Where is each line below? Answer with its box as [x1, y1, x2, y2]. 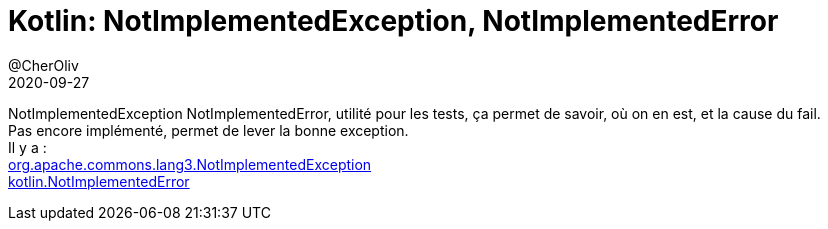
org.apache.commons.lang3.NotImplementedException [8, 155, 372, 173]
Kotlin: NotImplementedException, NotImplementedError [8, 4, 779, 38]
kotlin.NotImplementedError [8, 172, 190, 190]
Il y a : [8, 138, 47, 156]
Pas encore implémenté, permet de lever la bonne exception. [8, 121, 409, 139]
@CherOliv [8, 56, 79, 74]
